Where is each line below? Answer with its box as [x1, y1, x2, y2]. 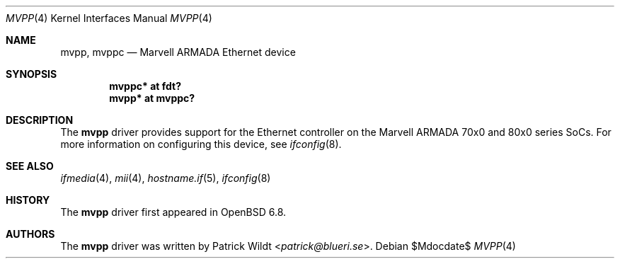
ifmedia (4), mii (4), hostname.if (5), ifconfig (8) [60, 172, 271, 184]
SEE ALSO [6, 160, 54, 172]
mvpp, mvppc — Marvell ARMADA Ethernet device [60, 46, 296, 58]
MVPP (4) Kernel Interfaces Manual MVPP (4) [6, 12, 212, 24]
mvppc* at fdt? [109, 80, 181, 92]
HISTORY [6, 194, 50, 206]
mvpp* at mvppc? [109, 92, 195, 104]
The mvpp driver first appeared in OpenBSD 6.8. [60, 206, 287, 218]
